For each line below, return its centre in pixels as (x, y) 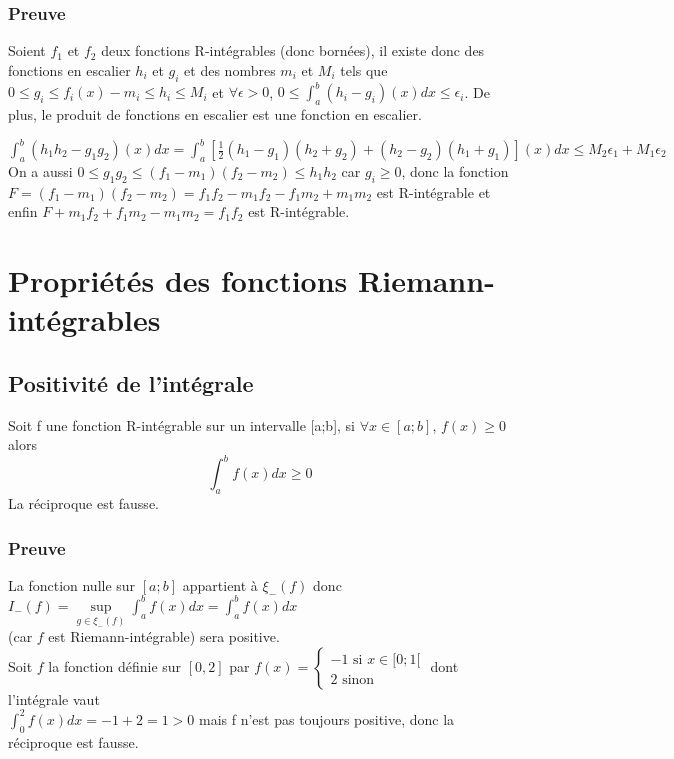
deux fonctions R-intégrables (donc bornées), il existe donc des (293, 50)
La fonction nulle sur (72, 584)
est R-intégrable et (433, 191)
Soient (27, 50)
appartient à (220, 584)
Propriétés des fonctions (178, 279)
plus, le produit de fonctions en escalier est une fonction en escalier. (215, 113)
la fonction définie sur (115, 665)
